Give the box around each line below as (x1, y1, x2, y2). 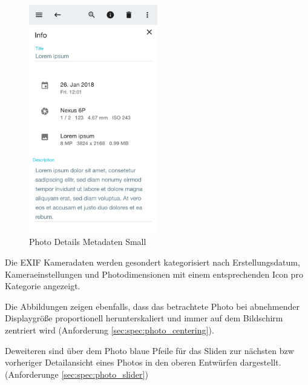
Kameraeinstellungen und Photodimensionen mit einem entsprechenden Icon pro (5, 267, 303, 280)
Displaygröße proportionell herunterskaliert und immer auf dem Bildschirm (5, 312, 283, 324)
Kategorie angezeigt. (5, 280, 80, 292)
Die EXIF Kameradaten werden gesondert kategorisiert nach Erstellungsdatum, (5, 256, 300, 269)
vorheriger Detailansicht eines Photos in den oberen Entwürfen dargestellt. (5, 356, 281, 369)
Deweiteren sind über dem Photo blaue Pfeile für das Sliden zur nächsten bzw (5, 344, 294, 357)
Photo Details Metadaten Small (29, 235, 146, 248)
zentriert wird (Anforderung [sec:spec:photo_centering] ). (5, 324, 214, 336)
